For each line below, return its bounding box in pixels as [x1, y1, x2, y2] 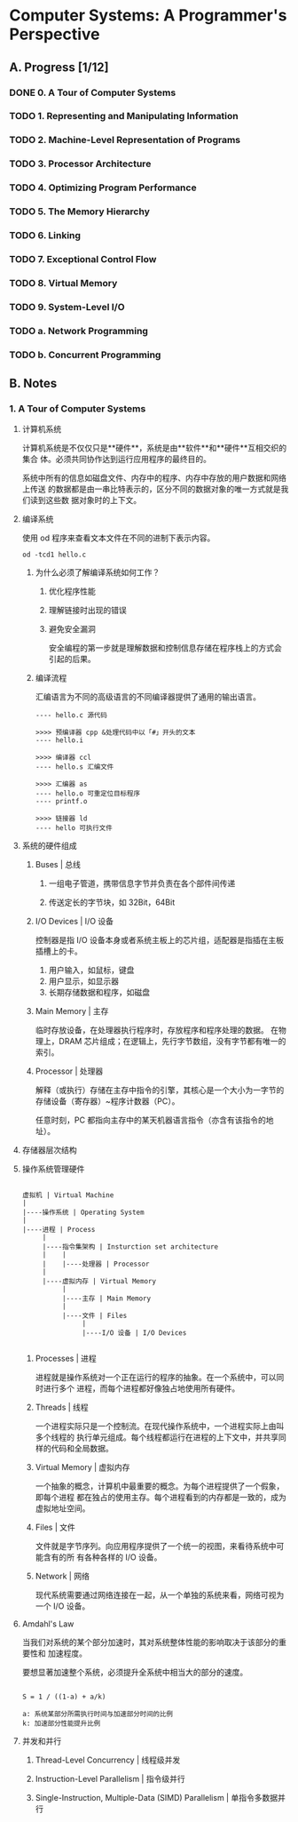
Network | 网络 [35, 1570, 90, 1582]
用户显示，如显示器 [48, 976, 120, 987]
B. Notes [9, 376, 58, 391]
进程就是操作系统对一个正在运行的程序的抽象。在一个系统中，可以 [35, 1372, 277, 1383]
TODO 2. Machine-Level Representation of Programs [9, 134, 241, 147]
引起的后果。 [48, 654, 96, 665]
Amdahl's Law [21, 1618, 74, 1629]
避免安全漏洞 [48, 624, 96, 635]
